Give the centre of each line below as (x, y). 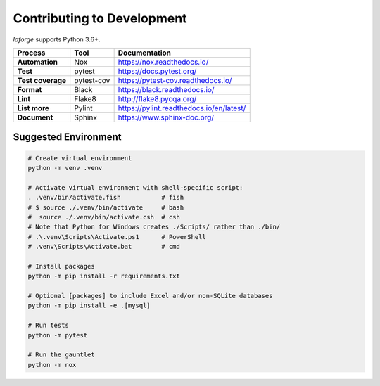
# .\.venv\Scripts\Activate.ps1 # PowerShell (117, 237)
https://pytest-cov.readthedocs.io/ (175, 80)
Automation (38, 62)
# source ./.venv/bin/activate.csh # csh (104, 217)
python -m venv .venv (65, 168)
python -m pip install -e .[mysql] (89, 305)
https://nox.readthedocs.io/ (163, 62)
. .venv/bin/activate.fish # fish (106, 198)
